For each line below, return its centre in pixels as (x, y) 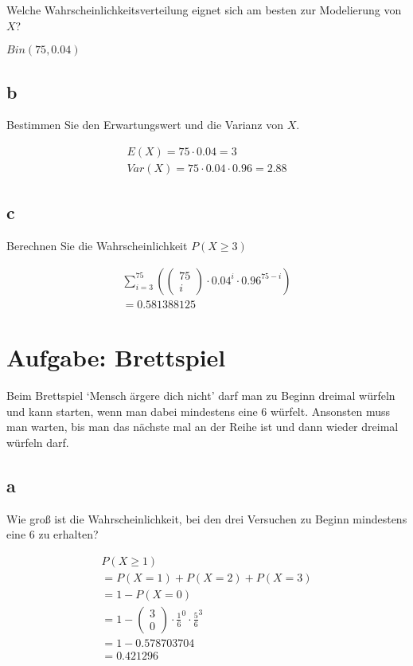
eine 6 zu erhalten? (53, 534)
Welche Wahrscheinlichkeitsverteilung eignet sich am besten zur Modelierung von (204, 10)
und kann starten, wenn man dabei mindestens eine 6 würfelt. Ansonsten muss (199, 411)
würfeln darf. (38, 442)
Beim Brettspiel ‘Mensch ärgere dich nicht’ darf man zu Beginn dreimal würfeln (201, 396)
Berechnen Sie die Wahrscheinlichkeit (97, 246)
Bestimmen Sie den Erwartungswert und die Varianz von (145, 125)
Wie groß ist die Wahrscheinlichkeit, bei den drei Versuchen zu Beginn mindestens (207, 518)
